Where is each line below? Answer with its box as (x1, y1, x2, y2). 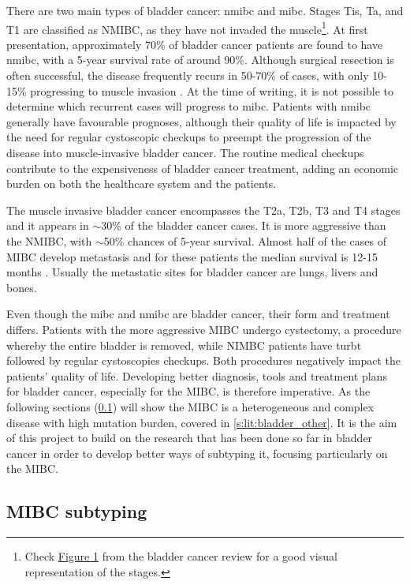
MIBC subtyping (6, 499, 147, 523)
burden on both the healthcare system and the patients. (6, 175, 277, 192)
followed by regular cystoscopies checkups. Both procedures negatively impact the (6, 352, 401, 369)
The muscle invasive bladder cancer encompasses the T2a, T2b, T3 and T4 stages (6, 201, 401, 218)
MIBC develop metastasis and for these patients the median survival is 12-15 (6, 248, 378, 264)
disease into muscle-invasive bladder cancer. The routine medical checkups (6, 144, 364, 160)
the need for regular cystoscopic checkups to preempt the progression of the (6, 129, 371, 145)
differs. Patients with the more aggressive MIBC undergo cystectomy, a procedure (6, 321, 401, 337)
